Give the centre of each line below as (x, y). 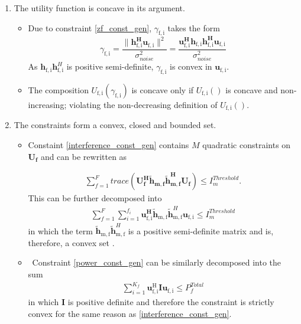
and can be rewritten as (84, 156)
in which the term (60, 230)
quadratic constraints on (247, 145)
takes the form (194, 27)
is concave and (252, 89)
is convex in (191, 66)
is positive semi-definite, (110, 66)
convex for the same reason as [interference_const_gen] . (130, 313)
